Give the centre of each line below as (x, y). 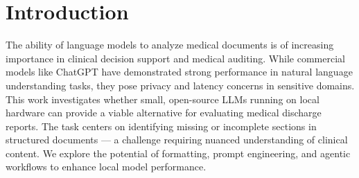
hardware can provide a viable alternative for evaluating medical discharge (164, 113)
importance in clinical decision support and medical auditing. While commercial (175, 58)
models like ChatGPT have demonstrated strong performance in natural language (179, 72)
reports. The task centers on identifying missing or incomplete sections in (161, 126)
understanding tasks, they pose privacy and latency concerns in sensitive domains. (180, 85)
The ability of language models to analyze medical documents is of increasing (170, 45)
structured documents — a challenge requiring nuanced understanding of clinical (177, 140)
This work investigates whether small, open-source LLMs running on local (163, 99)
